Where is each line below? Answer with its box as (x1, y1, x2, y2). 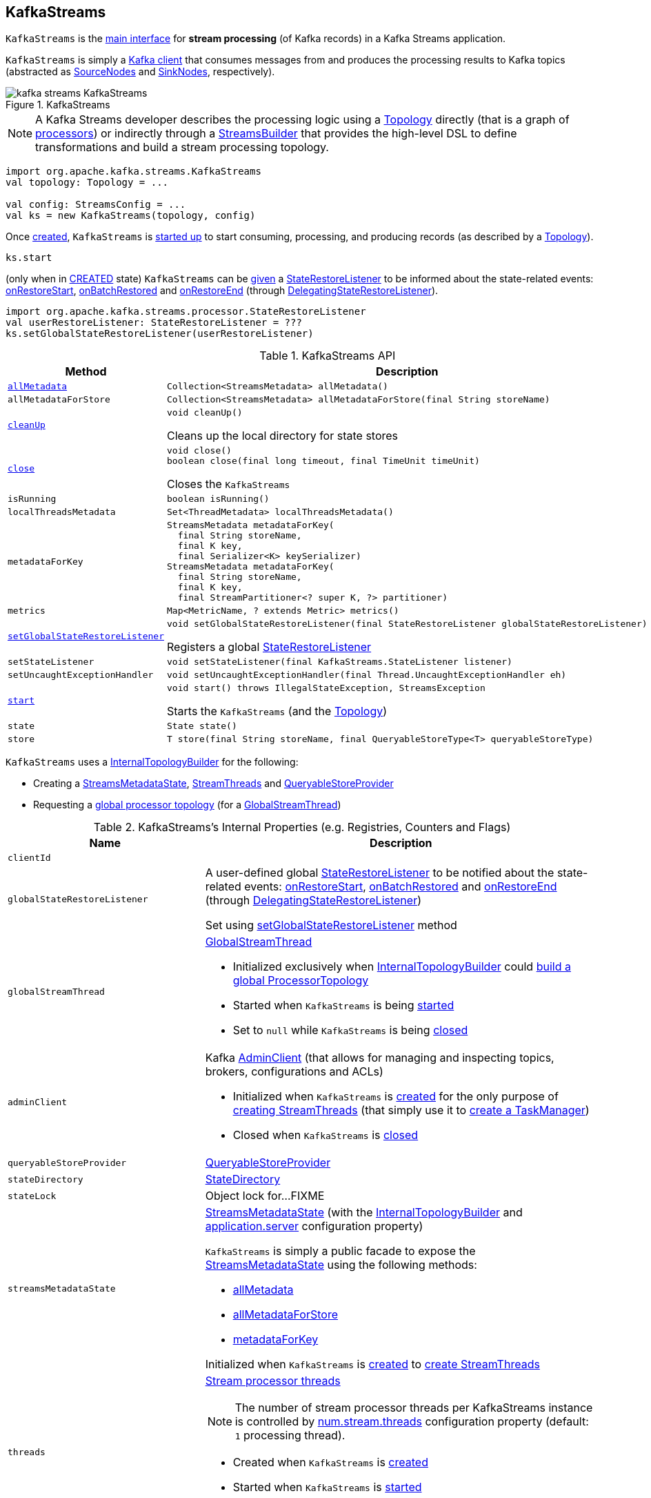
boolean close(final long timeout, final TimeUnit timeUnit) (166, 456, 480, 467)
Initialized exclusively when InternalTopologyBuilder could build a (232, 960, 571, 974)
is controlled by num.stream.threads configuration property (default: (234, 1414, 589, 1429)
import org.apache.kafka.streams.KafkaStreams (6, 166, 261, 177)
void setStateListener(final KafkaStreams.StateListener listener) (166, 656, 512, 668)
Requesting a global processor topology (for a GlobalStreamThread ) (33, 799, 341, 811)
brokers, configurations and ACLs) (205, 1064, 383, 1079)
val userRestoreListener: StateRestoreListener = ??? (6, 317, 302, 329)
